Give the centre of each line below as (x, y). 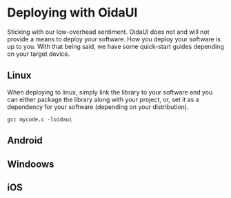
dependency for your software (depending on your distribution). (98, 107)
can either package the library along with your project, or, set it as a (103, 99)
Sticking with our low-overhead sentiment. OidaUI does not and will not (108, 32)
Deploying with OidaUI (72, 13)
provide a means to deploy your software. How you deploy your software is (114, 39)
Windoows (31, 164)
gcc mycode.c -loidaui (40, 119)
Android (25, 140)
